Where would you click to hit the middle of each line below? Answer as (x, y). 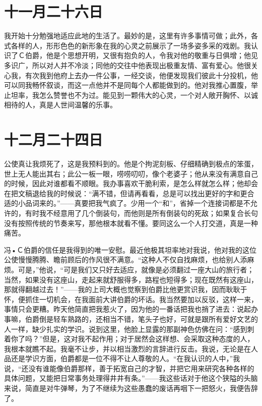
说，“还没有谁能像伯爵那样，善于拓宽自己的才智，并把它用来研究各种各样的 (129, 368)
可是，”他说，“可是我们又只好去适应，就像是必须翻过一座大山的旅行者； (136, 269)
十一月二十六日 (54, 11)
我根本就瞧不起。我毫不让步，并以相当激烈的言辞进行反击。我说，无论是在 (127, 348)
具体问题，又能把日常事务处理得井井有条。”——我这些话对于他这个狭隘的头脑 (131, 378)
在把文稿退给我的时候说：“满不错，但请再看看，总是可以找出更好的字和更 (126, 193)
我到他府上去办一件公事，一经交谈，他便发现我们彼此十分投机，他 (148, 75)
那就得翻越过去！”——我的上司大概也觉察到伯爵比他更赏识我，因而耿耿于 (126, 289)
